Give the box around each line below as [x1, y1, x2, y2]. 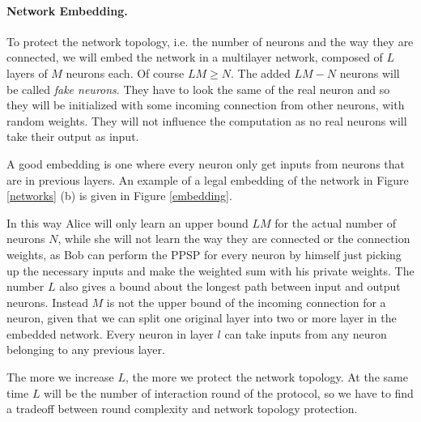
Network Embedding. [6, 2, 128, 19]
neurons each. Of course [66, 64, 185, 81]
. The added [230, 64, 291, 81]
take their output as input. [6, 128, 139, 145]
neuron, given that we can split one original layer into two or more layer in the [6, 309, 397, 326]
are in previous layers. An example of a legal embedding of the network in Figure [6, 171, 409, 188]
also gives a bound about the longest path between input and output [59, 278, 401, 295]
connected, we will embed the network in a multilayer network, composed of [6, 49, 383, 66]
